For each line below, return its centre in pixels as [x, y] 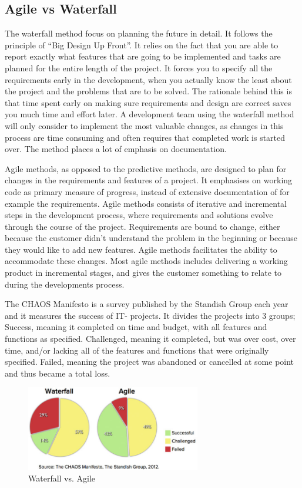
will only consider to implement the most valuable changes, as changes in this [144, 125]
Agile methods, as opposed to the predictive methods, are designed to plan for [146, 168]
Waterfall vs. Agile [62, 478]
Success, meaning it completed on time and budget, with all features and [136, 327]
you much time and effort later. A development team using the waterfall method [150, 114]
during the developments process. [65, 284]
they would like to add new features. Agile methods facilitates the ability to [141, 249]
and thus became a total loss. [58, 373]
